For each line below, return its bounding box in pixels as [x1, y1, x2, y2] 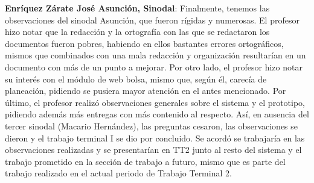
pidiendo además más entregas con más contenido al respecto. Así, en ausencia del [5, 108, 309, 120]
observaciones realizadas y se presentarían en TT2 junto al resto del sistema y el [5, 143, 302, 156]
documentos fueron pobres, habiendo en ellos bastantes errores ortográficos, [5, 37, 284, 49]
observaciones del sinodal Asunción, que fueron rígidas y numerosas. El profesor [5, 13, 300, 26]
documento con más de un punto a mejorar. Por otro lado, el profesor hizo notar [5, 60, 303, 73]
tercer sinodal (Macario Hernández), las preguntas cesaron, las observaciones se [5, 119, 298, 132]
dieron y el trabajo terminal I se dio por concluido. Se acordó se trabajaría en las [5, 131, 305, 144]
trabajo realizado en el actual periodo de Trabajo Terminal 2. [5, 167, 232, 179]
